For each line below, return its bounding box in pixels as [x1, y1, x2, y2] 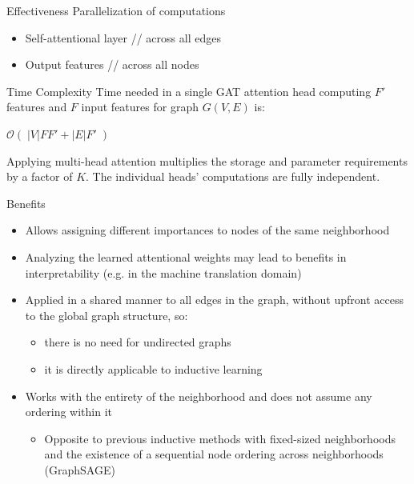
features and [6, 98, 67, 115]
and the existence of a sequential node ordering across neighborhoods [44, 446, 384, 462]
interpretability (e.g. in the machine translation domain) [25, 264, 302, 281]
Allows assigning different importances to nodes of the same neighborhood [25, 222, 390, 238]
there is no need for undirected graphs [44, 334, 231, 350]
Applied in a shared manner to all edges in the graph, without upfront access [25, 291, 404, 308]
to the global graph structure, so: [25, 306, 188, 323]
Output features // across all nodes [25, 56, 199, 73]
